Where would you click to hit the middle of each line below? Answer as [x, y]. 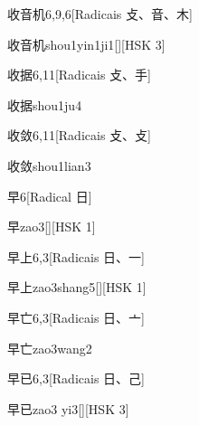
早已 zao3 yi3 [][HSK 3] [68, 408]
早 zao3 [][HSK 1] [52, 227]
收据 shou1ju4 [45, 104]
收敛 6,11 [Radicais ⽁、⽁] [79, 135]
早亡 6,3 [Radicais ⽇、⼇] [76, 317]
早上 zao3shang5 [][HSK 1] [77, 287]
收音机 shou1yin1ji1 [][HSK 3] [86, 44]
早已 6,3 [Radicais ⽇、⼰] [76, 378]
